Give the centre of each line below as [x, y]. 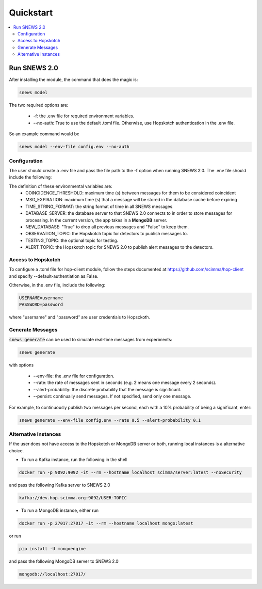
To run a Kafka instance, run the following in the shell [74, 460]
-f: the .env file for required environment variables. [84, 116]
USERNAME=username [41, 298]
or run [15, 536]
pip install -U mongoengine [52, 549]
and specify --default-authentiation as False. [54, 276]
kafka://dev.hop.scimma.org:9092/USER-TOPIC [73, 498]
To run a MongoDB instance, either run [60, 510]
